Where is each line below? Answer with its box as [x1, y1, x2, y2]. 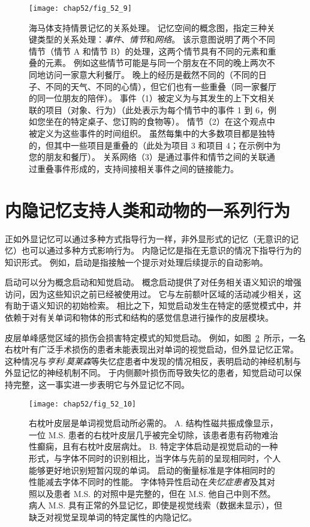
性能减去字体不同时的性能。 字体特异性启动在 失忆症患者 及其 [29, 475, 267, 488]
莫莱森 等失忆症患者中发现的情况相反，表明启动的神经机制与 [65, 354, 301, 367]
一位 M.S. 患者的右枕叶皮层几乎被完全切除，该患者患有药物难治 [29, 428, 278, 441]
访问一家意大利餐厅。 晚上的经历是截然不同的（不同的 [45, 68, 258, 81]
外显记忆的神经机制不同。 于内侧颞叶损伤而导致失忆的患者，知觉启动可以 [5, 366, 293, 379]
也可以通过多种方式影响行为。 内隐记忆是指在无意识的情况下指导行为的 [21, 244, 302, 257]
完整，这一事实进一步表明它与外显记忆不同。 [13, 378, 189, 391]
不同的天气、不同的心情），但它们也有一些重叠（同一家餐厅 [45, 80, 276, 92]
